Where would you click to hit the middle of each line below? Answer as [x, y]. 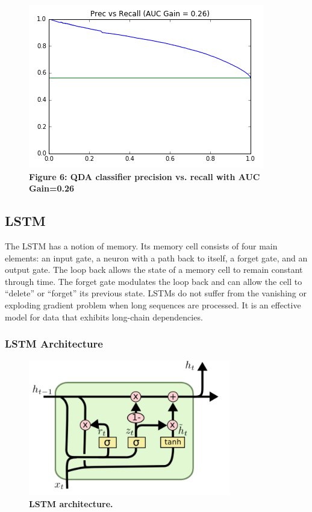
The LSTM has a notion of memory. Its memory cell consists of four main [141, 245]
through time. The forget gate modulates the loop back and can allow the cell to [154, 281]
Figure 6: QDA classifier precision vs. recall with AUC [145, 176]
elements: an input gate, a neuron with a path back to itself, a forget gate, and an [156, 258]
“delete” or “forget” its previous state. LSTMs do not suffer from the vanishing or [156, 293]
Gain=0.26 [52, 188]
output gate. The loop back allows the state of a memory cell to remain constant [154, 270]
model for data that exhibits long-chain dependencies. [104, 317]
